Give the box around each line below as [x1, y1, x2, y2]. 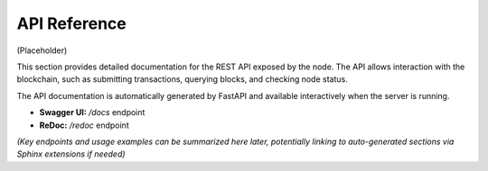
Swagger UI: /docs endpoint [39, 107, 145, 118]
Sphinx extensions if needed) [16, 148, 126, 159]
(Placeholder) [16, 45, 68, 56]
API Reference [16, 13, 127, 33]
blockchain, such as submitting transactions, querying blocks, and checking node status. [16, 74, 348, 85]
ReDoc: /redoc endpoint [39, 120, 130, 130]
